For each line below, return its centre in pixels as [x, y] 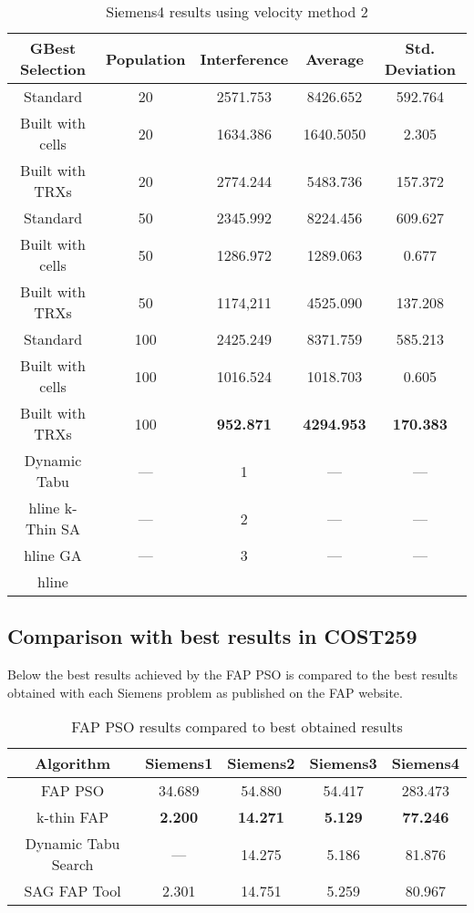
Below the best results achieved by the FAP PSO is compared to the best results [233, 674]
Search [72, 865]
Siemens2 [261, 763]
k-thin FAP [72, 817]
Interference [244, 58]
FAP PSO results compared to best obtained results [237, 727]
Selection [53, 69]
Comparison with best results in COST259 [212, 636]
